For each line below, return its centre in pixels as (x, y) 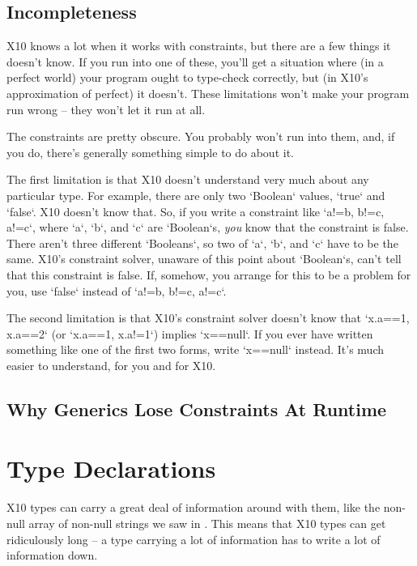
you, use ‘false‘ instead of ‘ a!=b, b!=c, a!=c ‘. (117, 290)
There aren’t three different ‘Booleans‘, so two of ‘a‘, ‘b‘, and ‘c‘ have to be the (202, 243)
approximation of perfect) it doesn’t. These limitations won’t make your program (208, 93)
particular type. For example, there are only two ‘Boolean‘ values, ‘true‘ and (196, 195)
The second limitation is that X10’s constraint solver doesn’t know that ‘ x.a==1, (208, 318)
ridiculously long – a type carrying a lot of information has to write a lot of (194, 539)
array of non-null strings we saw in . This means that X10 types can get (207, 523)
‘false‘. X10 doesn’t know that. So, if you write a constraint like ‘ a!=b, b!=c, (196, 211)
